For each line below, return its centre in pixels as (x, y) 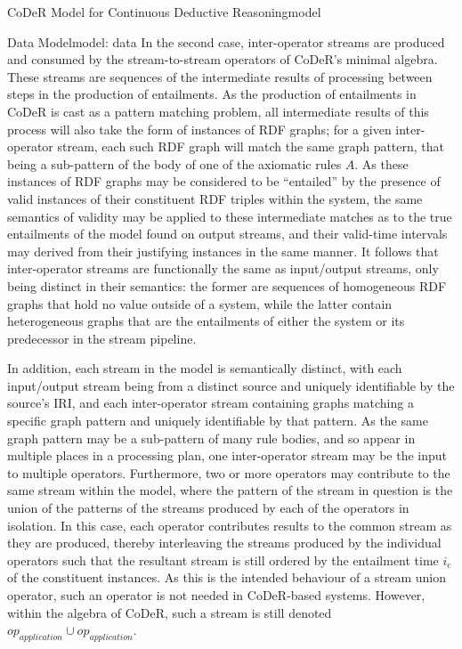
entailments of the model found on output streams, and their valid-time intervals (227, 234)
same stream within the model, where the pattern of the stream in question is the (230, 490)
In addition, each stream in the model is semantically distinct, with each (205, 368)
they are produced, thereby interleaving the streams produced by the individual (224, 543)
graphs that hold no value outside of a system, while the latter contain (200, 303)
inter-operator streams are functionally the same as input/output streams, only (223, 268)
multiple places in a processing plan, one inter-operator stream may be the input (227, 455)
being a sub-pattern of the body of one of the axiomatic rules (174, 163)
